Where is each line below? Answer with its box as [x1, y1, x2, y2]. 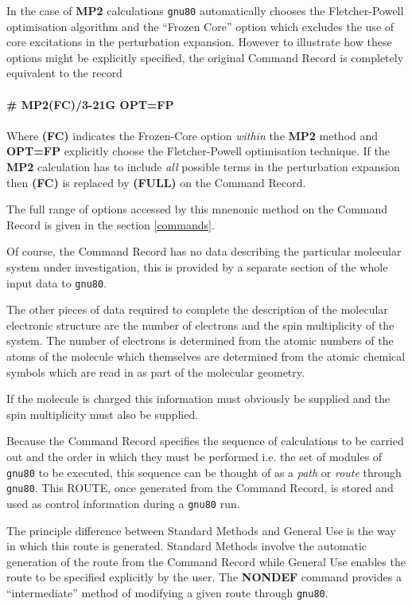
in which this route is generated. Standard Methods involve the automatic [6, 538, 367, 554]
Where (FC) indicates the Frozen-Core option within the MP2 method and [6, 127, 379, 143]
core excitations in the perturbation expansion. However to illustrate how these [6, 33, 392, 50]
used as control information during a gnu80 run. [6, 495, 240, 511]
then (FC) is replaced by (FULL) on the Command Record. [6, 174, 306, 190]
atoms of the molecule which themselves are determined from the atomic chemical [6, 348, 406, 364]
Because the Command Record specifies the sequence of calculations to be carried [6, 432, 404, 449]
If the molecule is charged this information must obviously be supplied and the [6, 390, 391, 407]
